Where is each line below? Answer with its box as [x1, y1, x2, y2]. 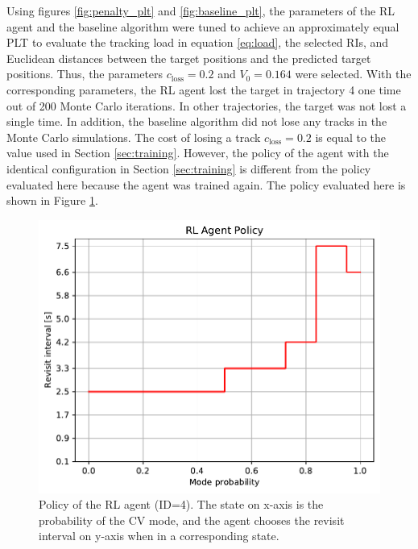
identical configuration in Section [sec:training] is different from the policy [6, 160, 371, 177]
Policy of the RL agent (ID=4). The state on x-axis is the [39, 496, 324, 513]
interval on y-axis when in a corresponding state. [39, 527, 279, 544]
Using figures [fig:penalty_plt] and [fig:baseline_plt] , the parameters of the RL [6, 2, 395, 19]
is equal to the [315, 128, 387, 145]
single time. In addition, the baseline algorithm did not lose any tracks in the [6, 113, 387, 130]
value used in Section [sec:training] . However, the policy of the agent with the [6, 144, 389, 161]
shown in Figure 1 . [6, 192, 98, 209]
